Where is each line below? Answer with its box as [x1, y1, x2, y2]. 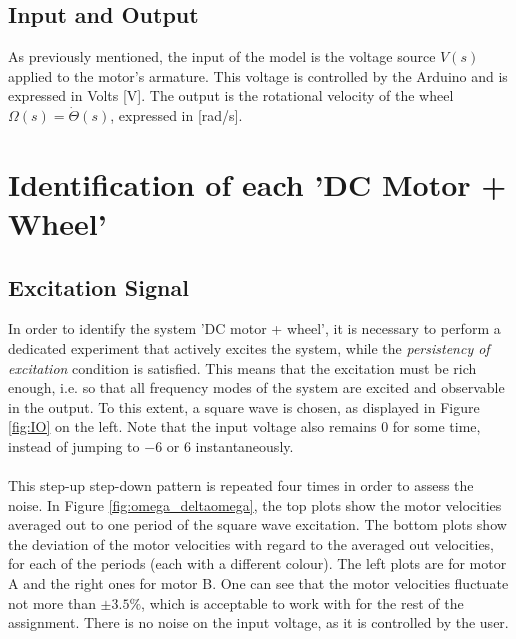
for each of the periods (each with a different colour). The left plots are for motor [8, 553, 507, 574]
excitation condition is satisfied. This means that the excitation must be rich [8, 357, 477, 378]
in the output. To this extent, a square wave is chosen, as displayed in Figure [8, 396, 480, 417]
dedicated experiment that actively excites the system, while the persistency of [8, 337, 490, 358]
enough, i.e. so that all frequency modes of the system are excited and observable [8, 377, 505, 398]
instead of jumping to [8, 435, 140, 456]
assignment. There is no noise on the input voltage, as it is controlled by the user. [8, 612, 509, 633]
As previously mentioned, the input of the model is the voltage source [8, 46, 436, 67]
